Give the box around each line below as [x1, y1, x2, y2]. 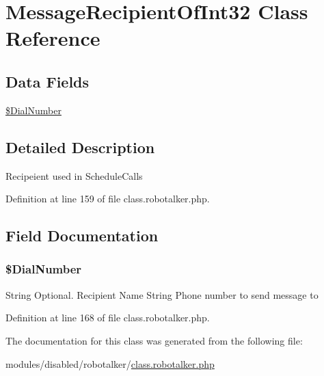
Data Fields [5, 70, 90, 92]
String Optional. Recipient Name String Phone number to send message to [5, 287, 319, 301]
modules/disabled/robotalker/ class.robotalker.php [5, 356, 215, 371]
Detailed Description [5, 136, 155, 157]
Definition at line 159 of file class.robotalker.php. [5, 191, 210, 206]
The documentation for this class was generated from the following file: [5, 333, 303, 347]
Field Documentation [5, 225, 159, 246]
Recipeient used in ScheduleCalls [5, 168, 143, 183]
